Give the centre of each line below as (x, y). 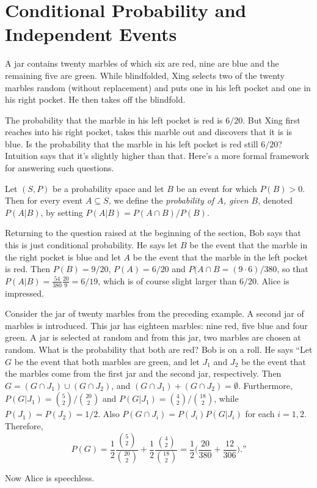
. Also (109, 414)
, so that (293, 269)
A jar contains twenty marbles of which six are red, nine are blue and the (142, 63)
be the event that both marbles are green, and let (107, 361)
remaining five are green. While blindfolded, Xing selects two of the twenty (145, 75)
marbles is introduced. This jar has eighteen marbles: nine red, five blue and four (156, 325)
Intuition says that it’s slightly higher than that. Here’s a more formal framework (157, 156)
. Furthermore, (265, 385)
